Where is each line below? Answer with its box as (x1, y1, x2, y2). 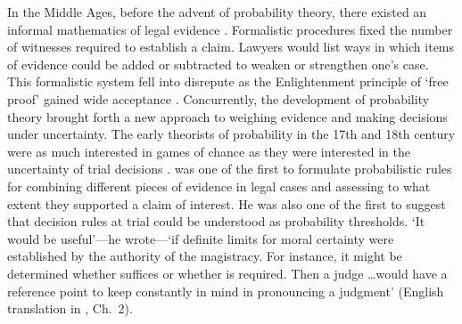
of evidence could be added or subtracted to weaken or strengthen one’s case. (7, 54, 429, 73)
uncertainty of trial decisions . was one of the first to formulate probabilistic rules (7, 159, 452, 178)
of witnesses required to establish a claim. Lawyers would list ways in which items (7, 37, 455, 56)
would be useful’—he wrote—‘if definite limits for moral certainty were (7, 229, 394, 247)
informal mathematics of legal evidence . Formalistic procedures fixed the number (7, 20, 453, 38)
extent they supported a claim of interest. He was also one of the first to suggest (7, 194, 446, 213)
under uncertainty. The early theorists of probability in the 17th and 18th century (7, 125, 456, 143)
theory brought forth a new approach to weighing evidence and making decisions (7, 107, 448, 126)
